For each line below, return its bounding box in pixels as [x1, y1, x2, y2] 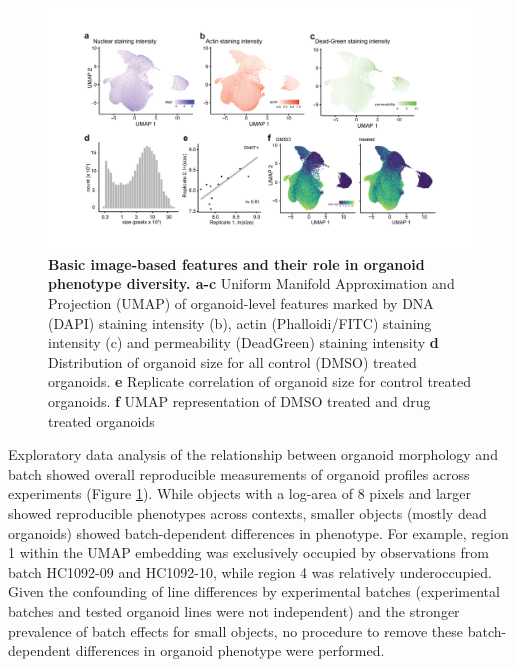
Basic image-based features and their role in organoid [48, 253, 425, 274]
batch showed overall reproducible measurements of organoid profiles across [8, 463, 470, 484]
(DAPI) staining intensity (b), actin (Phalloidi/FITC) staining [48, 312, 432, 333]
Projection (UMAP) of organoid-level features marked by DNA [48, 293, 434, 313]
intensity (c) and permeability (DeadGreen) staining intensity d [48, 332, 439, 353]
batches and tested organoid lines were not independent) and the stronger [8, 600, 460, 621]
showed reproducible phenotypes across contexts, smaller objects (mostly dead [8, 502, 487, 523]
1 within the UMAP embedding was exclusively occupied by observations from [8, 542, 489, 563]
